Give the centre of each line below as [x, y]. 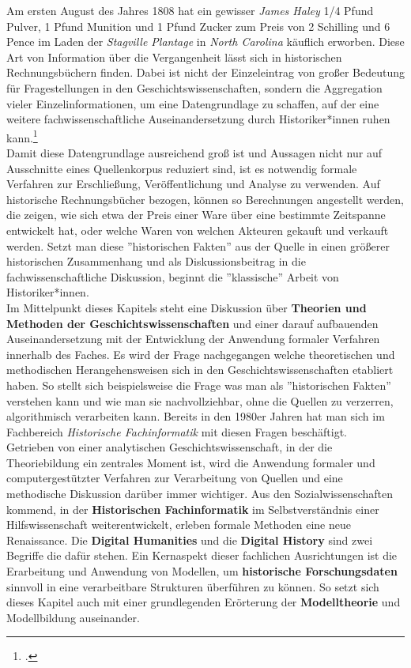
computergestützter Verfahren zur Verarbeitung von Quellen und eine [175, 478]
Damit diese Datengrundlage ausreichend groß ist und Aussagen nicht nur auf [194, 153]
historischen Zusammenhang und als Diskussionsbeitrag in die [156, 261]
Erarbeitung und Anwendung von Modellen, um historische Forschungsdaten [202, 571]
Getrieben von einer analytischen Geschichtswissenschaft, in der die [170, 447]
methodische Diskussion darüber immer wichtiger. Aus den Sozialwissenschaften [200, 494]
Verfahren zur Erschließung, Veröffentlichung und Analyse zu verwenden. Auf [193, 184]
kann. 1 [22, 136]
